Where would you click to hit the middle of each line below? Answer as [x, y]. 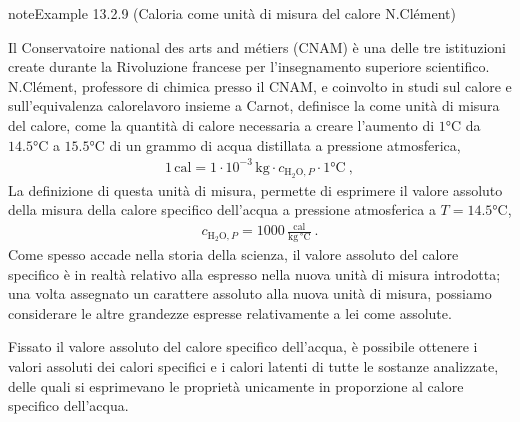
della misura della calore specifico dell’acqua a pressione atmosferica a [222, 209]
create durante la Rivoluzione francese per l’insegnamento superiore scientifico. [249, 66]
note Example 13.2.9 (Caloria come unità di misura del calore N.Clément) [232, 13]
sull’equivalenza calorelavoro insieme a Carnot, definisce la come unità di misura [254, 105]
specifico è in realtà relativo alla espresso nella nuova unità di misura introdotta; [254, 273]
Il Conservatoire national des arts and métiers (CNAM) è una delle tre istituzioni [257, 46]
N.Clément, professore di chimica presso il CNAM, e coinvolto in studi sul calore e [260, 85]
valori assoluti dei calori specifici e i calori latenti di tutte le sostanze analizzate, [253, 366]
